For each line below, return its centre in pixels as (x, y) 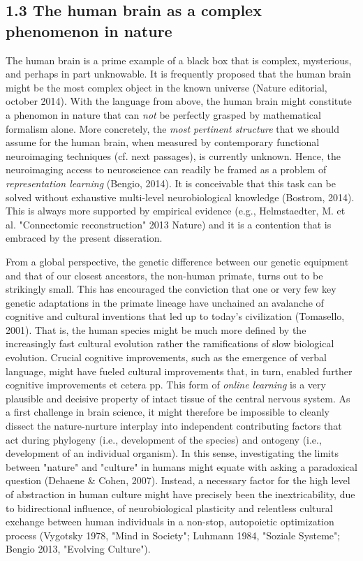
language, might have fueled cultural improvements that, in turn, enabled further (179, 371)
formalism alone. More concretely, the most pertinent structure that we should (173, 128)
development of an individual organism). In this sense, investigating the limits (172, 453)
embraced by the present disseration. (84, 238)
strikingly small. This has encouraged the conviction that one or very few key (171, 289)
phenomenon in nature (89, 30)
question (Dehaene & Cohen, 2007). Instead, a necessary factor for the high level (178, 480)
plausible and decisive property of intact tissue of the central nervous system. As (178, 398)
